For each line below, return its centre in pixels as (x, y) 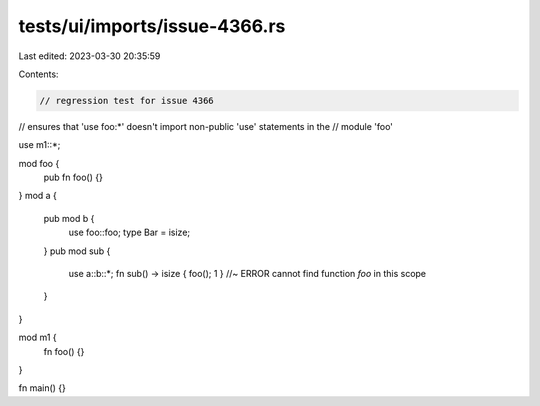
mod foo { (39, 163)
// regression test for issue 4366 (126, 100)
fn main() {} (42, 388)
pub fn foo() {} (73, 177)
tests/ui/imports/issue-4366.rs (152, 26)
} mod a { (37, 196)
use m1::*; (39, 145)
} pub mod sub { (77, 251)
